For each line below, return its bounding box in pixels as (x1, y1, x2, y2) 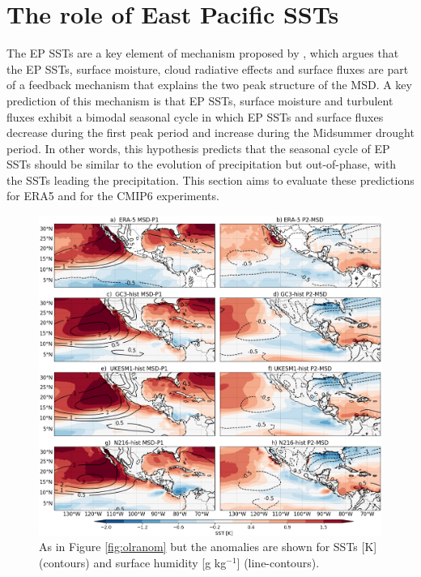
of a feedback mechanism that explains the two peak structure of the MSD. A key (6, 76, 412, 93)
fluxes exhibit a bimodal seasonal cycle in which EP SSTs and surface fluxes (6, 108, 384, 125)
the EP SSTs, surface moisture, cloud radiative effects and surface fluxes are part (6, 60, 409, 77)
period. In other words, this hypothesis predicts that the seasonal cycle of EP (6, 139, 390, 156)
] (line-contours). (236, 553, 320, 571)
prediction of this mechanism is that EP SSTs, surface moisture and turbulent (6, 92, 393, 109)
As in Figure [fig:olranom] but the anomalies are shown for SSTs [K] (39, 538, 377, 555)
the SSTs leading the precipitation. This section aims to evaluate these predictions (6, 171, 415, 188)
